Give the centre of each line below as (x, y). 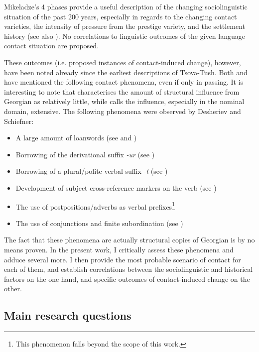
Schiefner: (19, 121)
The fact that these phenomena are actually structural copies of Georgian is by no (129, 240)
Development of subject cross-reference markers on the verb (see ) (116, 187)
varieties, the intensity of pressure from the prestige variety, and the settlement (125, 26)
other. (13, 289)
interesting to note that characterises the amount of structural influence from (122, 91)
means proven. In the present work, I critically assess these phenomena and (119, 249)
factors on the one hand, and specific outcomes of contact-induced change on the (127, 279)
